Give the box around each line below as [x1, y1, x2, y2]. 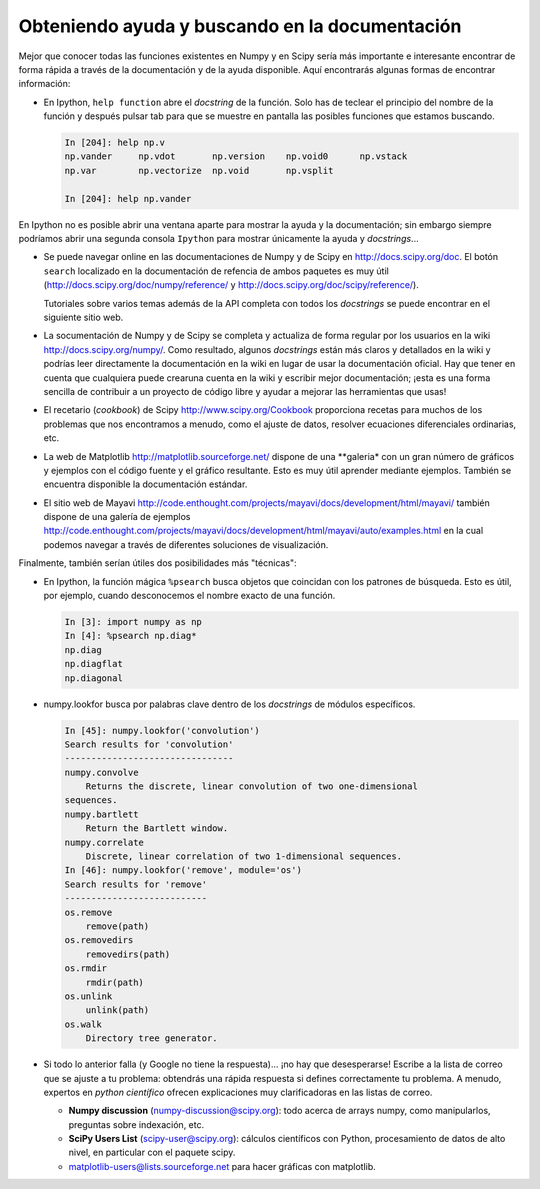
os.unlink [64, 990, 113, 1002]
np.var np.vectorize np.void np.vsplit [64, 165, 334, 176]
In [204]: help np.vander [64, 193, 192, 204]
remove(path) [85, 921, 150, 932]
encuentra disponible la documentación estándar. [43, 478, 248, 490]
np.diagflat [64, 658, 124, 670]
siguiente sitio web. [43, 311, 124, 323]
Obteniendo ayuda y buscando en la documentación [18, 15, 462, 37]
